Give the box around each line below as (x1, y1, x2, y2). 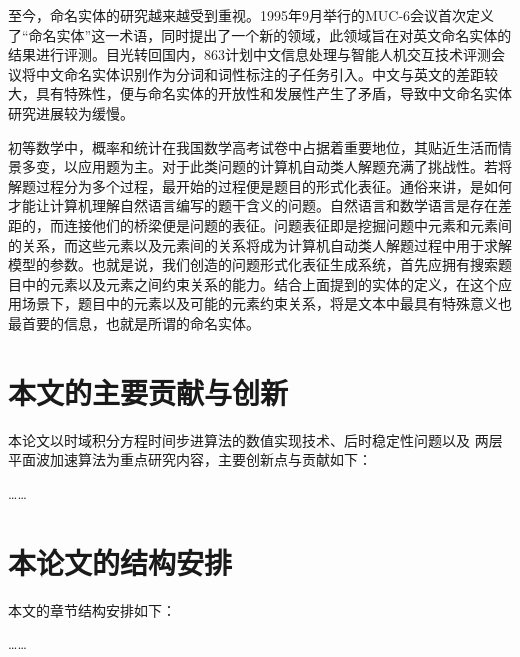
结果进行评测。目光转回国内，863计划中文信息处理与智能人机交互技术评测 (8, 44, 491, 65)
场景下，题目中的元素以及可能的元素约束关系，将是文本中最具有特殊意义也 (21, 293, 512, 314)
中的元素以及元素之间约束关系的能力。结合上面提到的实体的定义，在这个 (21, 273, 498, 294)
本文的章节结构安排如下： (8, 599, 176, 620)
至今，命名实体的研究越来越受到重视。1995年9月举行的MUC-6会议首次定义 (8, 5, 495, 25)
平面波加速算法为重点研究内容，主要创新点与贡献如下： (8, 449, 372, 470)
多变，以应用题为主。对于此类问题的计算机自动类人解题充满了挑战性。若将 (21, 156, 512, 177)
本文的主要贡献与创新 (8, 371, 289, 412)
